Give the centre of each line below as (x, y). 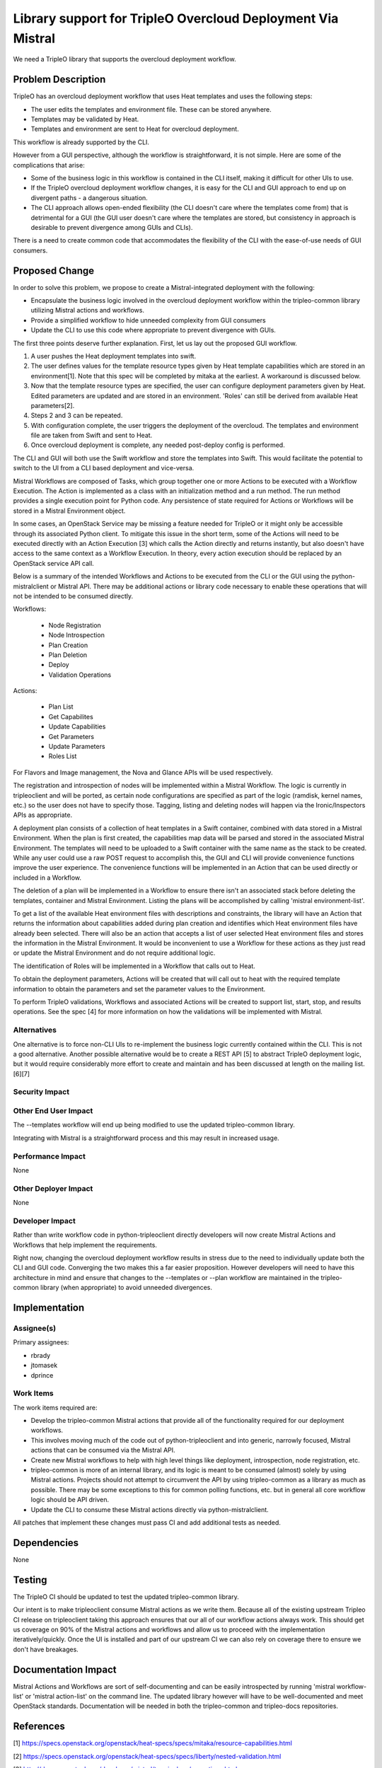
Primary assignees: (41, 1342)
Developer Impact (44, 1221)
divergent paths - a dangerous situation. (89, 197)
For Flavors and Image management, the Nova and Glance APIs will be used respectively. (143, 772)
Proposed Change (54, 271)
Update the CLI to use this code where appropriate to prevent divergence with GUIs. (153, 330)
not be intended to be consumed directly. (73, 596)
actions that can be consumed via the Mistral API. (103, 1450)
